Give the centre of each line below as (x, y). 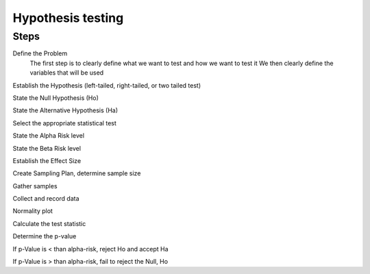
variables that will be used (67, 73)
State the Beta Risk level (47, 148)
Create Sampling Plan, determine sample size (77, 173)
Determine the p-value (45, 236)
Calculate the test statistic (49, 223)
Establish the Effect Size (47, 160)
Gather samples (35, 186)
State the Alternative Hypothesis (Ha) (65, 110)
